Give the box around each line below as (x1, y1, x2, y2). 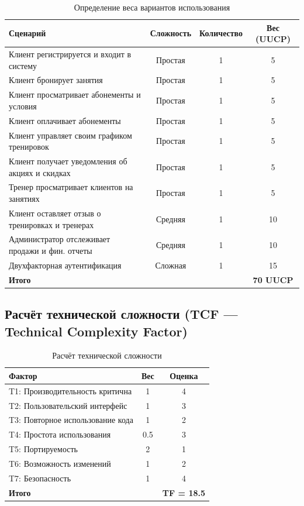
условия (9, 99, 37, 112)
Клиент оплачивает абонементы (9, 114, 121, 126)
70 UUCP (253, 273, 293, 285)
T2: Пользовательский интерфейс (9, 399, 127, 411)
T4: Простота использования (9, 428, 111, 440)
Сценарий (9, 27, 46, 39)
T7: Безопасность (9, 471, 71, 484)
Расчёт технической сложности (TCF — (5, 305, 238, 323)
